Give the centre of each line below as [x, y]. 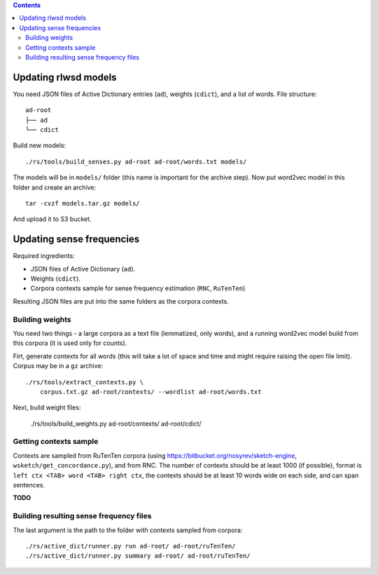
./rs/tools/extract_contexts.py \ [84, 382]
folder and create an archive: [55, 187]
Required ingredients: [44, 256]
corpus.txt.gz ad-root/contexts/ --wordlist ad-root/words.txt [150, 392]
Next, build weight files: [47, 407]
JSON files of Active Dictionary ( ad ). [83, 269]
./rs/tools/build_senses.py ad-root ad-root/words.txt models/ [136, 162]
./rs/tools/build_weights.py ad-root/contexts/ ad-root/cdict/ [116, 424]
